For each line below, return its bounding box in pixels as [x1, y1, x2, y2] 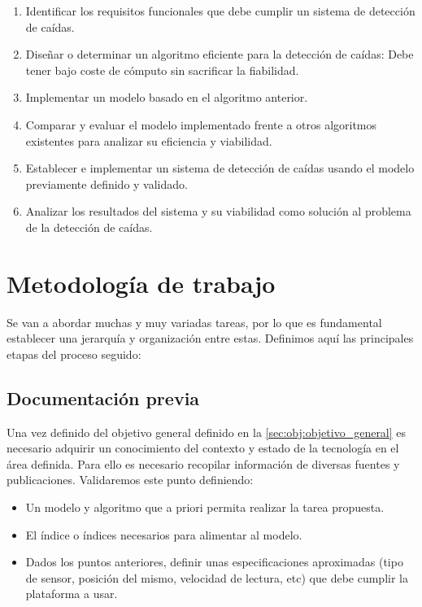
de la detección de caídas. [25, 218, 153, 235]
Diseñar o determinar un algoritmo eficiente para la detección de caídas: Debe [25, 46, 414, 63]
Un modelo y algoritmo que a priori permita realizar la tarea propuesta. [25, 499, 385, 516]
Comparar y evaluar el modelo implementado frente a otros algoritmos [25, 116, 377, 133]
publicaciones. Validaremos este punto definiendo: [7, 471, 254, 488]
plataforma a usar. [25, 585, 118, 602]
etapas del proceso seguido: [7, 345, 141, 362]
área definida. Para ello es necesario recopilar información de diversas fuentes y [7, 455, 400, 472]
